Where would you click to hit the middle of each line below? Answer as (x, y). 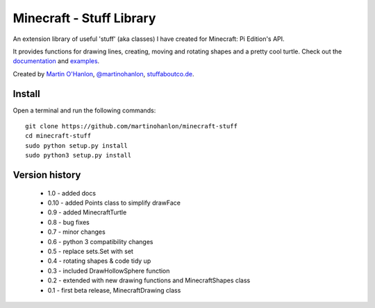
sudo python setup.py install (77, 145)
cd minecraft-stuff (58, 136)
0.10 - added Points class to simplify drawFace (114, 203)
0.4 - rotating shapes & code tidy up (99, 261)
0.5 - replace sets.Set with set (90, 251)
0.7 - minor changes (76, 232)
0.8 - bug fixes (68, 222)
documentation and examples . (56, 61)
